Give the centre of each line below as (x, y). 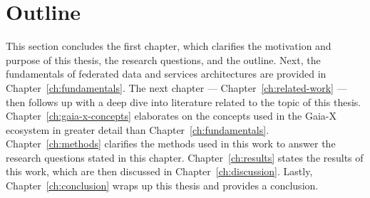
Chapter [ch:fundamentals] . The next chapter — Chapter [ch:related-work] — (176, 87)
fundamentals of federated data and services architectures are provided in (166, 74)
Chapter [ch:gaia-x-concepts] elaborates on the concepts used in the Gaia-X (171, 116)
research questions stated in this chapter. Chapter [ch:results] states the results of (185, 157)
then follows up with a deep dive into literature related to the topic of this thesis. (184, 101)
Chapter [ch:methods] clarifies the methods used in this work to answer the (171, 144)
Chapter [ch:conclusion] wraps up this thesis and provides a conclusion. (162, 186)
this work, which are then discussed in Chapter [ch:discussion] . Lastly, (159, 171)
